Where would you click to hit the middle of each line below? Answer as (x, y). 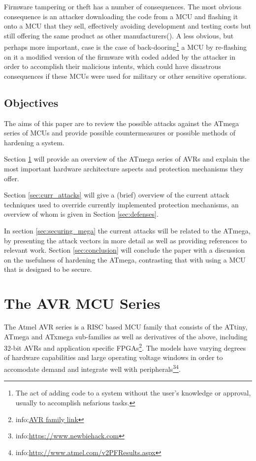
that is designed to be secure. (48, 269)
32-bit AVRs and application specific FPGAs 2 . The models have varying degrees (125, 347)
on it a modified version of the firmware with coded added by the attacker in (120, 56)
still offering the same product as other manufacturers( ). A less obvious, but (119, 35)
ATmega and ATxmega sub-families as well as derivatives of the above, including (126, 336)
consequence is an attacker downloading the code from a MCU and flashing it (121, 16)
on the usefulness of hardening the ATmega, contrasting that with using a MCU (125, 259)
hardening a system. (34, 142)
